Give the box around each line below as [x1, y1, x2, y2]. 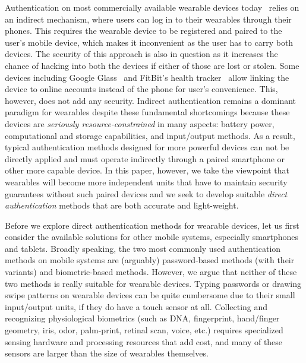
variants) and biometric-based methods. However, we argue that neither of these [5, 266, 297, 278]
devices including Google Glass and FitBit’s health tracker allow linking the [5, 71, 289, 83]
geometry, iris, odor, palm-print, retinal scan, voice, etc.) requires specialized [5, 324, 283, 336]
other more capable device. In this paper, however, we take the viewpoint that [5, 164, 289, 176]
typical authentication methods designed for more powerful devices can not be [5, 141, 289, 153]
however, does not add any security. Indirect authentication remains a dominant [5, 94, 296, 106]
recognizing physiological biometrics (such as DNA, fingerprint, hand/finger [5, 312, 280, 324]
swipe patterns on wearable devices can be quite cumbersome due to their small [5, 289, 295, 301]
